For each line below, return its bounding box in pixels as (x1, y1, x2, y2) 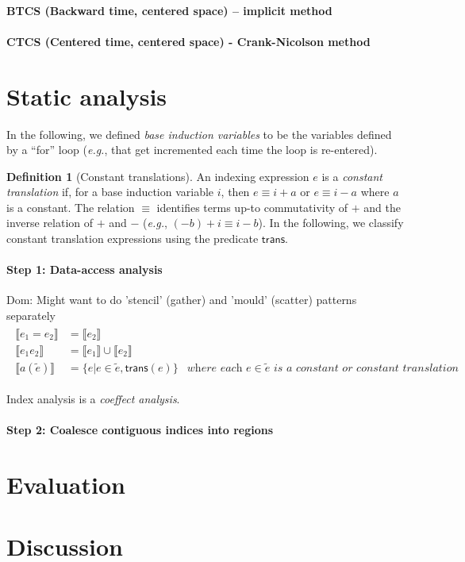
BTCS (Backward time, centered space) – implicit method (6, 2, 332, 18)
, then (221, 183, 250, 200)
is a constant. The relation (6, 198, 135, 215)
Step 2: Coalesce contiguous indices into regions (6, 421, 274, 437)
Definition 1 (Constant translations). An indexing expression (6, 167, 309, 184)
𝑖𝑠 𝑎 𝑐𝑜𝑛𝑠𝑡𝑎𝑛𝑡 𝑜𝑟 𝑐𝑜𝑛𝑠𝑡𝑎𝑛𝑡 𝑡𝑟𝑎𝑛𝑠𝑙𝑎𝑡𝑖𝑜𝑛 (273, 362, 459, 374)
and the (363, 198, 401, 215)
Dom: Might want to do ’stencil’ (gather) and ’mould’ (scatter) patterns (6, 291, 357, 308)
